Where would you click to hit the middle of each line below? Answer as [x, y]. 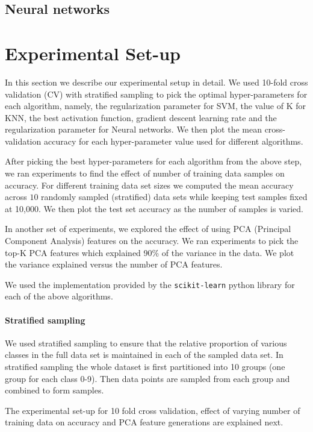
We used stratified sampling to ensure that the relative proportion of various [146, 343]
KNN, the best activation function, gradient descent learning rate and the [141, 117]
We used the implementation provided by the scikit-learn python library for [150, 284]
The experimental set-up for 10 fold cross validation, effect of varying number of [153, 410]
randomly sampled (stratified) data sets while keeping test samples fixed [174, 197]
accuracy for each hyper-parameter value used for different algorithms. [173, 141]
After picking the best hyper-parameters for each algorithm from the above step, [153, 161]
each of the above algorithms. [59, 296]
